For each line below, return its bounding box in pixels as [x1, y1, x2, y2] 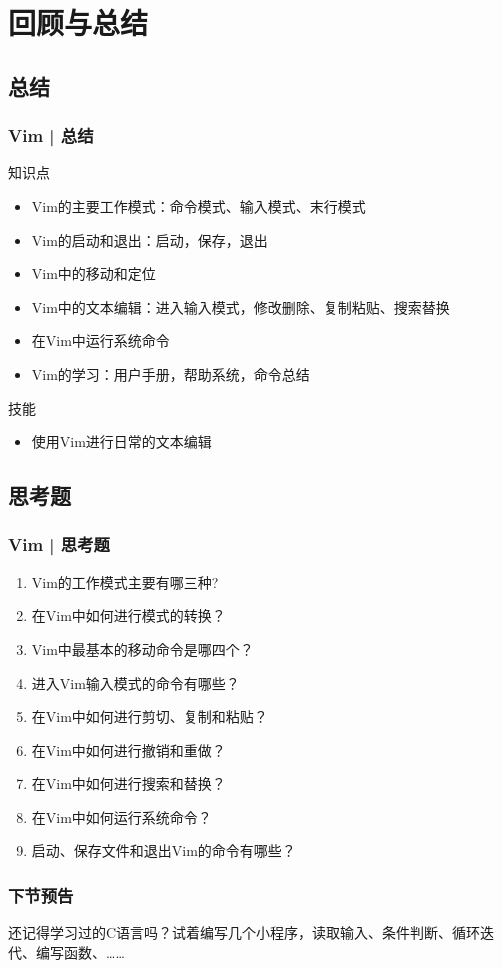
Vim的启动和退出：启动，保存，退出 [31, 229, 268, 250]
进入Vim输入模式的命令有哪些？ [31, 672, 240, 693]
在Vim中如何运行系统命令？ [31, 806, 212, 827]
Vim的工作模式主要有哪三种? [31, 571, 219, 592]
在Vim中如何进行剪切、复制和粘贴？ [31, 706, 268, 727]
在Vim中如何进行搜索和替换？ [31, 773, 226, 794]
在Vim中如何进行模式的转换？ [31, 605, 226, 626]
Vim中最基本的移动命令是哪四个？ [31, 638, 254, 659]
